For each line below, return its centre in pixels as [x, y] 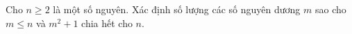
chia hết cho [107, 23]
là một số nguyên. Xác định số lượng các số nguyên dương [177, 9]
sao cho [330, 9]
